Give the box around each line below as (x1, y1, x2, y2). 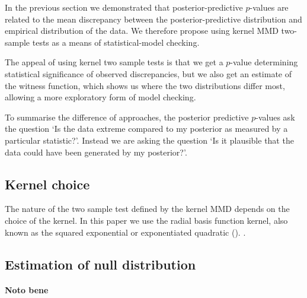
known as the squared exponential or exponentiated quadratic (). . (5, 226, 246, 238)
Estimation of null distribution (5, 255, 196, 273)
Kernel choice (5, 175, 90, 193)
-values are (250, 1, 289, 13)
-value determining (230, 56, 298, 68)
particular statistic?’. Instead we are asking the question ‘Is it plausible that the (5, 134, 294, 146)
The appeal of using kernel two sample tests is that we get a (5, 56, 223, 68)
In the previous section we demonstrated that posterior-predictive (5, 1, 243, 13)
